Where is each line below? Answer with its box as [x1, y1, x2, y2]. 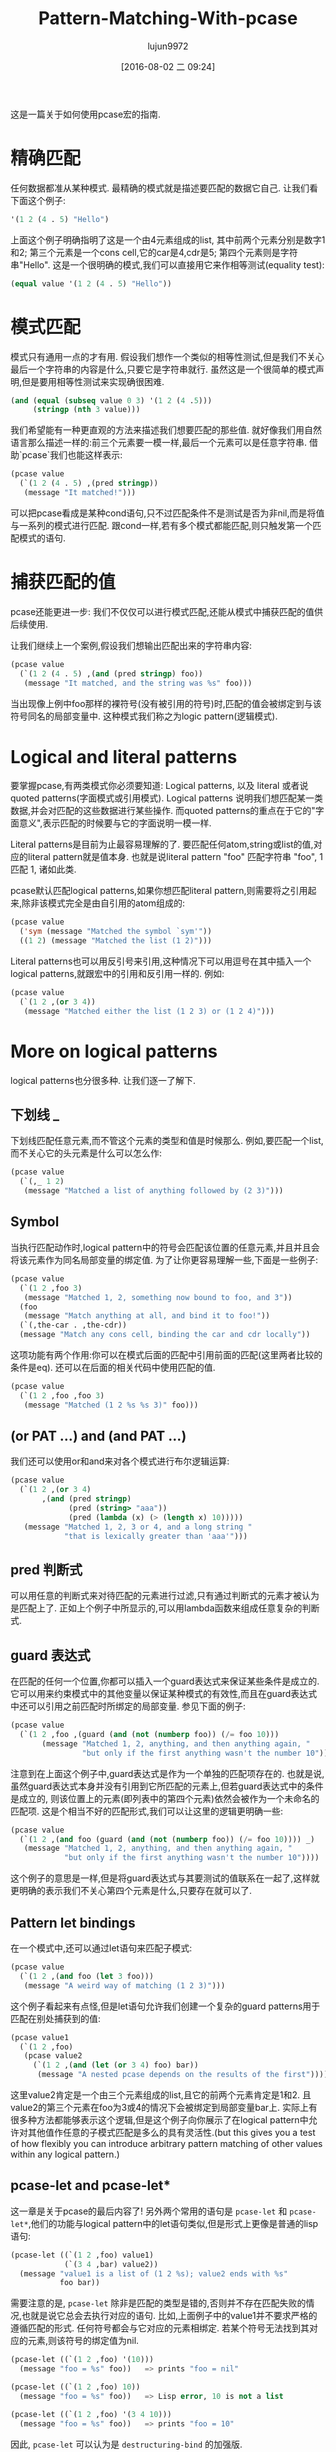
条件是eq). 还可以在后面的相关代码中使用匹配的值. [10, 1362, 216, 1373]
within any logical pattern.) [10, 2148, 120, 2160]
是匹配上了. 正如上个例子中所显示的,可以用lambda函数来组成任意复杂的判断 [10, 1602, 320, 1614]
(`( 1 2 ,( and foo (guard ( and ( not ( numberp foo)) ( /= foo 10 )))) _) [19, 1834, 315, 1844]
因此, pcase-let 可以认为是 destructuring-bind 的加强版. [10, 2438, 243, 2450]
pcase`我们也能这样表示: [21, 449, 123, 461]
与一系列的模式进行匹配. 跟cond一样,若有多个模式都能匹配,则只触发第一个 [10, 519, 313, 531]
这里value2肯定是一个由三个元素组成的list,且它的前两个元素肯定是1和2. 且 [10, 2089, 312, 2101]
